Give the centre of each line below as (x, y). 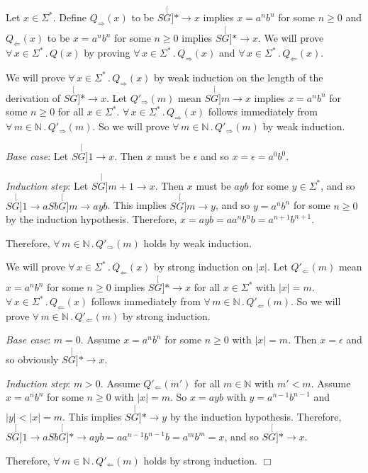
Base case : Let (37, 156)
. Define (70, 17)
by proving (107, 53)
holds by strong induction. (200, 460)
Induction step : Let (47, 185)
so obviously (32, 359)
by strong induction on (203, 267)
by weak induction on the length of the (239, 77)
